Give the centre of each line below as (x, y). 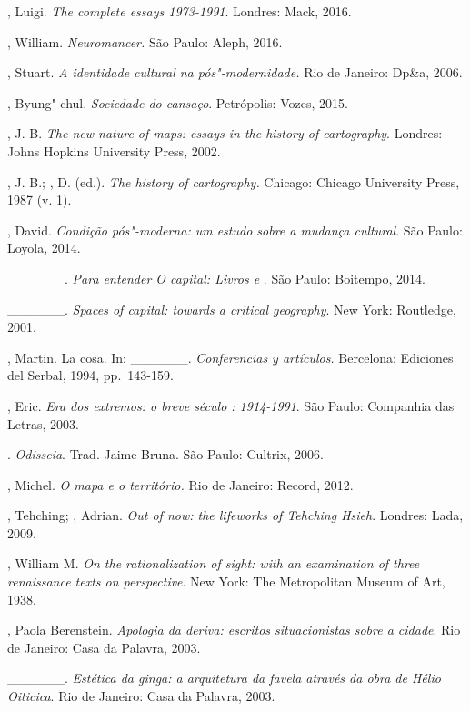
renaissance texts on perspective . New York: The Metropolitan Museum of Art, (226, 581)
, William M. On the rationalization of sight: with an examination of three (214, 563)
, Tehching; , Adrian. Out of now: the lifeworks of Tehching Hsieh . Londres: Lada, (235, 515)
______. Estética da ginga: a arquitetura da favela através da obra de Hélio (224, 678)
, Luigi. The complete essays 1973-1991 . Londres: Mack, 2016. (180, 11)
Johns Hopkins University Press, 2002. (114, 150)
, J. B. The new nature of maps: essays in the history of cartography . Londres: (225, 133)
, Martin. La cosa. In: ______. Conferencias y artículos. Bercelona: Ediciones (230, 357)
